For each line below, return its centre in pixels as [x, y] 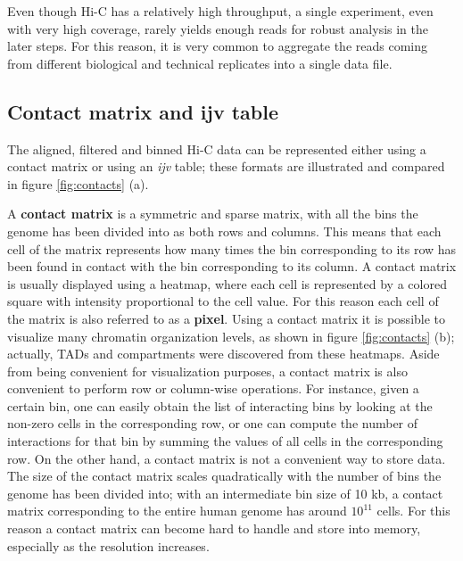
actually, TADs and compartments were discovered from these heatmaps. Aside [223, 354]
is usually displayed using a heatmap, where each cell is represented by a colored [227, 283]
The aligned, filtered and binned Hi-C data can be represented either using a [217, 148]
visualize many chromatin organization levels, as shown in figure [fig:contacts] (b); [231, 336]
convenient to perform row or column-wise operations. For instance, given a [213, 388]
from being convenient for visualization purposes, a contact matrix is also [207, 371]
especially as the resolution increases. [108, 545]
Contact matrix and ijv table [143, 111]
